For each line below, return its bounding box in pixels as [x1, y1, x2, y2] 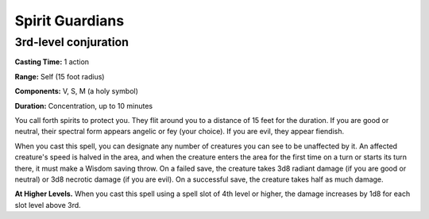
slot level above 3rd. [14, 200, 81, 209]
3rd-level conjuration [14, 35, 129, 49]
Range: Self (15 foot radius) [14, 71, 105, 81]
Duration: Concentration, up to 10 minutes [14, 101, 153, 110]
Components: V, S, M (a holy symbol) [14, 86, 139, 96]
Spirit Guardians [14, 12, 125, 29]
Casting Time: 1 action [14, 57, 90, 67]
